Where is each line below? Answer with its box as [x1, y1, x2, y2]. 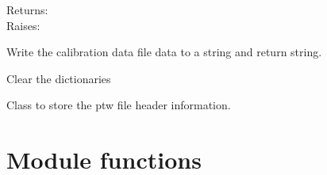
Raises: [6, 17, 40, 33]
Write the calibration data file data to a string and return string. [6, 44, 322, 60]
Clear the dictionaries [6, 70, 111, 86]
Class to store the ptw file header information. [6, 97, 231, 113]
